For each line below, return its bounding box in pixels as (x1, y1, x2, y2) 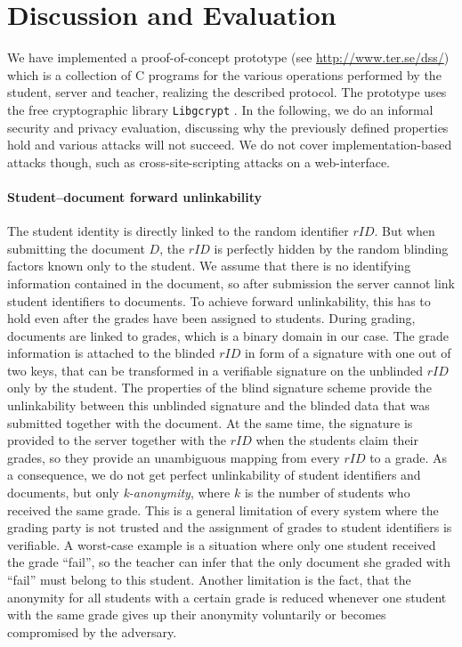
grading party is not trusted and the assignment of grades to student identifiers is (7, 518, 452, 537)
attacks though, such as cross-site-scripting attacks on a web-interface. (7, 152, 391, 171)
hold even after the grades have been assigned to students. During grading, (7, 309, 416, 328)
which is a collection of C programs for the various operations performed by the (7, 65, 442, 84)
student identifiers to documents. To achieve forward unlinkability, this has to (7, 291, 431, 310)
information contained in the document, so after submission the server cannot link (7, 273, 456, 292)
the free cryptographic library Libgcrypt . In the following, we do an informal (7, 100, 434, 118)
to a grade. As (369, 448, 447, 466)
